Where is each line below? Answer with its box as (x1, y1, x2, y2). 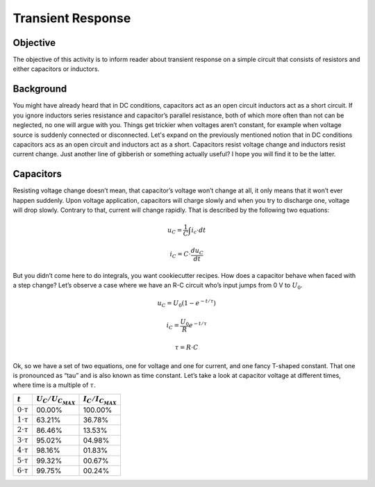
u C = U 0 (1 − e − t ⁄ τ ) (157, 298, 217, 308)
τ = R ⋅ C (174, 344, 199, 352)
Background (12, 83, 67, 95)
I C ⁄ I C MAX (83, 394, 117, 406)
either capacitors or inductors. (12, 65, 100, 73)
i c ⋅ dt (191, 226, 206, 236)
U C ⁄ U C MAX (35, 394, 76, 406)
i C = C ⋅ (169, 250, 191, 260)
